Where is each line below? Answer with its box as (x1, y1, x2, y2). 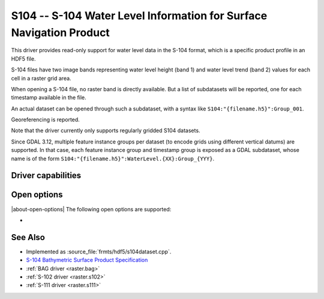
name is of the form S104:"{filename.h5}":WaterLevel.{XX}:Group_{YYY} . (11, 155, 215, 162)
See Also (11, 232, 45, 243)
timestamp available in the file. (11, 94, 86, 101)
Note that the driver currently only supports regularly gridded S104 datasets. (11, 127, 200, 134)
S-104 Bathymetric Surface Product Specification (26, 256, 148, 264)
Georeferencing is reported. (11, 116, 80, 123)
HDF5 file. (11, 55, 36, 62)
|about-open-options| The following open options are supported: (11, 205, 172, 213)
